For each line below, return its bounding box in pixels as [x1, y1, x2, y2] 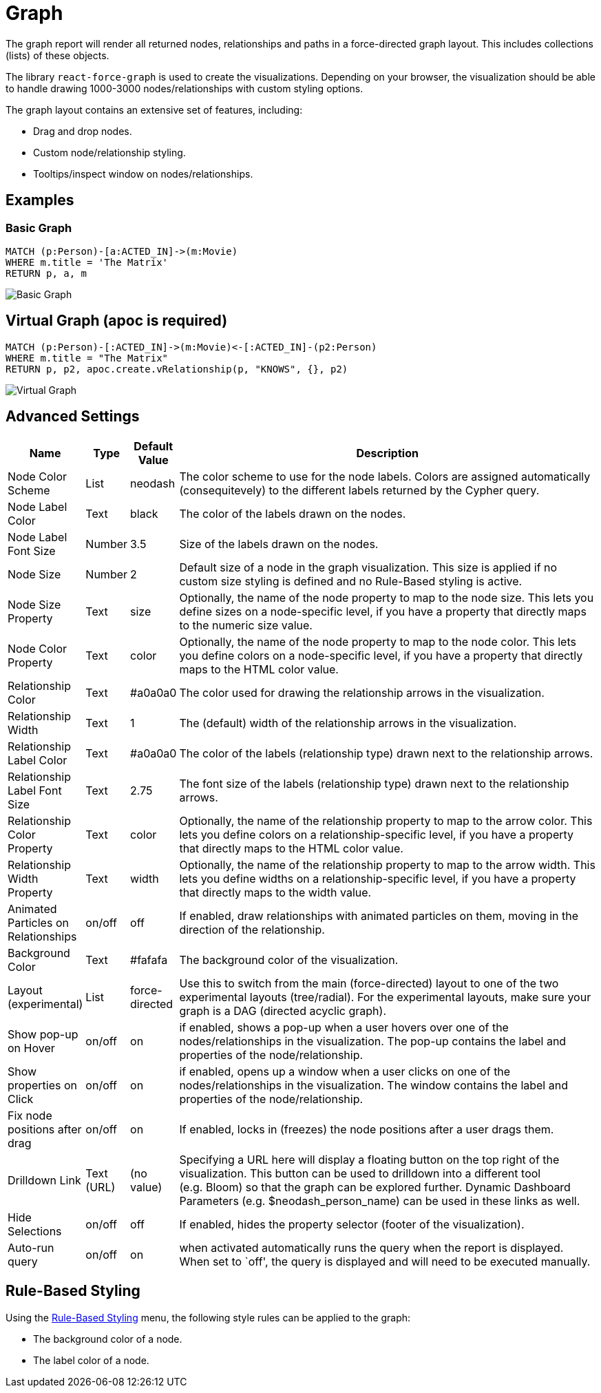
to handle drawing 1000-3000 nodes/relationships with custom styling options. [6, 82, 363, 94]
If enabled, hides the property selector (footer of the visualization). [179, 1217, 525, 1231]
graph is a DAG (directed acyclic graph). [179, 1003, 387, 1018]
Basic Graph [6, 220, 72, 235]
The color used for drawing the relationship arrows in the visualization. [179, 685, 545, 700]
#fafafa [130, 952, 168, 967]
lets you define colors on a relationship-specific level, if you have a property [179, 827, 574, 841]
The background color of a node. [33, 1332, 182, 1345]
